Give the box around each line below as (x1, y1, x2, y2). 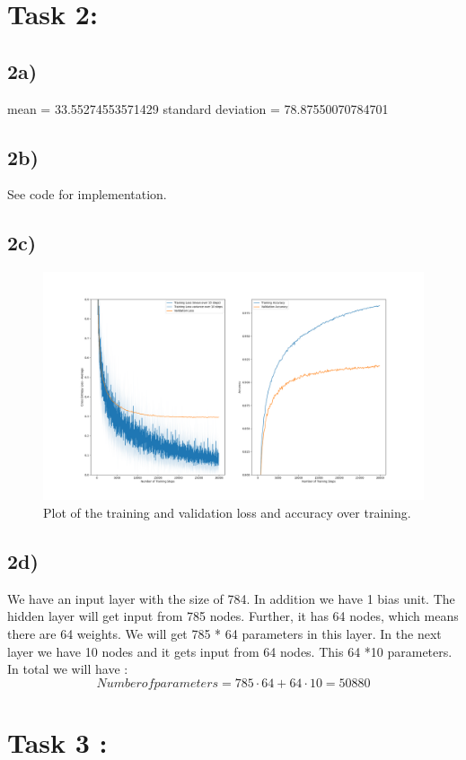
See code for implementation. (7, 185, 167, 204)
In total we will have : (7, 660, 128, 678)
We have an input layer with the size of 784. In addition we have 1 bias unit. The (7, 589, 455, 607)
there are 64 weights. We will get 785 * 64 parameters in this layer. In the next (7, 624, 442, 642)
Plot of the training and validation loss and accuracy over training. (43, 503, 411, 521)
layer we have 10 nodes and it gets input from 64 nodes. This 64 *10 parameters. (7, 642, 453, 660)
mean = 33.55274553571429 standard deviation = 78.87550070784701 (7, 99, 389, 118)
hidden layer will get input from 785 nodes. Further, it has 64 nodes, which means (7, 607, 459, 625)
